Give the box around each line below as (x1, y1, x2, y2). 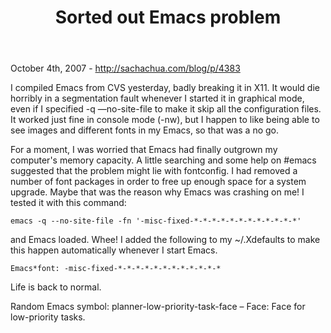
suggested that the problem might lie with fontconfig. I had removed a (10, 165, 298, 177)
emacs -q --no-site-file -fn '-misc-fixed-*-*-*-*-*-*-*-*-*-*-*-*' (10, 216, 302, 226)
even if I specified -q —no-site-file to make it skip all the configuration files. (10, 103, 322, 115)
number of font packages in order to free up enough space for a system (10, 176, 307, 188)
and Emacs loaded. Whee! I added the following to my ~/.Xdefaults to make (10, 234, 321, 246)
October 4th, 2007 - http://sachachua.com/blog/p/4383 (10, 62, 241, 75)
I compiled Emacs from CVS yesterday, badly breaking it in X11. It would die (10, 82, 320, 94)
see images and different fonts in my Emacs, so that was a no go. (10, 124, 279, 136)
